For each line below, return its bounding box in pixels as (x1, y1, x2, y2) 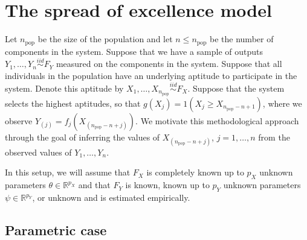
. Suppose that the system (187, 81, 285, 94)
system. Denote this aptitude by (5, 81, 124, 94)
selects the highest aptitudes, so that (5, 96, 141, 109)
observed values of (5, 145, 72, 158)
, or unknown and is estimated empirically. (32, 191, 190, 204)
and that (78, 178, 111, 191)
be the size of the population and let (37, 33, 173, 45)
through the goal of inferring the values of (5, 130, 160, 143)
